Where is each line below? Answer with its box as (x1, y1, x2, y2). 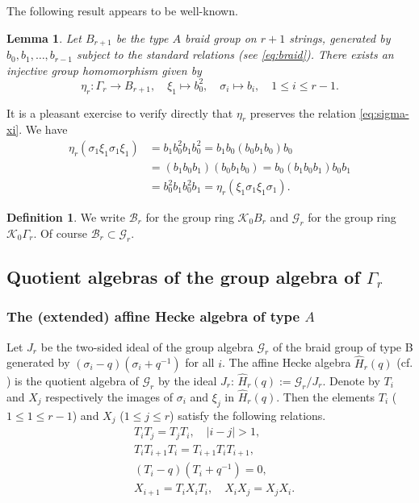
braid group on (184, 29, 257, 46)
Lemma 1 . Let (6, 29, 82, 46)
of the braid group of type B (272, 338, 413, 355)
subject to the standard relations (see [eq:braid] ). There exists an (77, 46, 394, 63)
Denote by (329, 372, 380, 389)
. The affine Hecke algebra (222, 354, 351, 371)
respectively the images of (45, 388, 173, 405)
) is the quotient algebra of (6, 372, 139, 389)
